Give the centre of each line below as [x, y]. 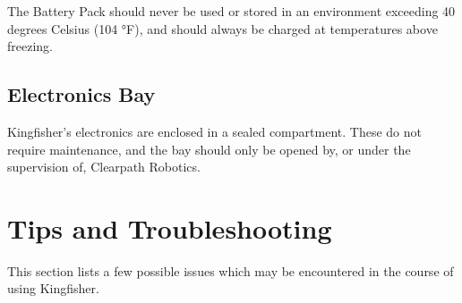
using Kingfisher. [53, 288]
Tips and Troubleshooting [170, 227]
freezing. [30, 46]
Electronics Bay [81, 94]
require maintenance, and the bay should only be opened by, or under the [209, 149]
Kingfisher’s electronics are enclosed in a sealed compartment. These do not [214, 131]
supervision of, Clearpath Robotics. [104, 167]
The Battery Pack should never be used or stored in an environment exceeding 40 [231, 11]
